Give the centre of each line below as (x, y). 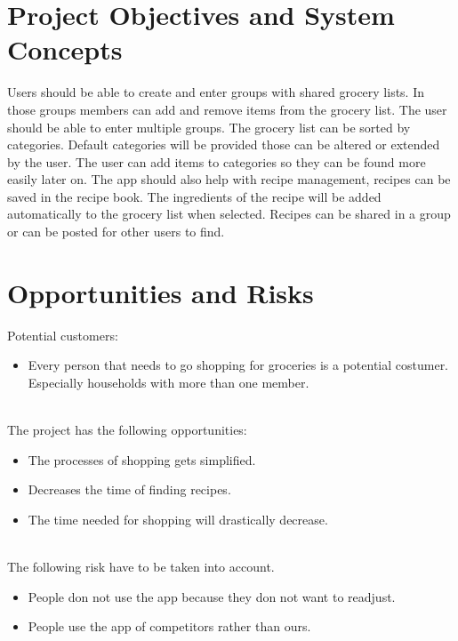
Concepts (65, 49)
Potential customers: (63, 335)
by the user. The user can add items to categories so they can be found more (217, 161)
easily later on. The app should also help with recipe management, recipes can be (229, 179)
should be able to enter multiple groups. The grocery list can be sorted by (209, 127)
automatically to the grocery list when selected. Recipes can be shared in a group (229, 214)
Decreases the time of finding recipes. (129, 489)
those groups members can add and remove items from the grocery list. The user (227, 109)
